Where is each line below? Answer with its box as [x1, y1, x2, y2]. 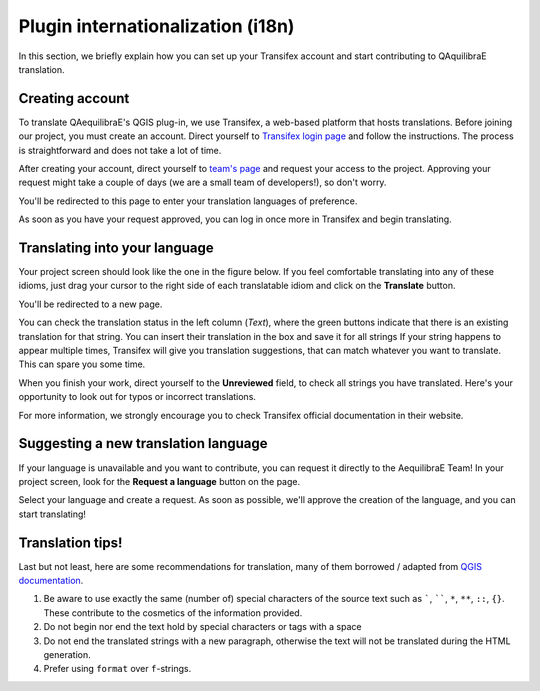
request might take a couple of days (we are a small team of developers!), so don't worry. [18, 176, 387, 189]
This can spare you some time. [18, 358, 146, 370]
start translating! [18, 508, 87, 520]
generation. [43, 648, 91, 660]
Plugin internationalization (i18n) [18, 15, 295, 37]
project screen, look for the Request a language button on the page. [18, 475, 301, 487]
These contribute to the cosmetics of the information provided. [43, 606, 303, 619]
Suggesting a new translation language [18, 435, 269, 452]
